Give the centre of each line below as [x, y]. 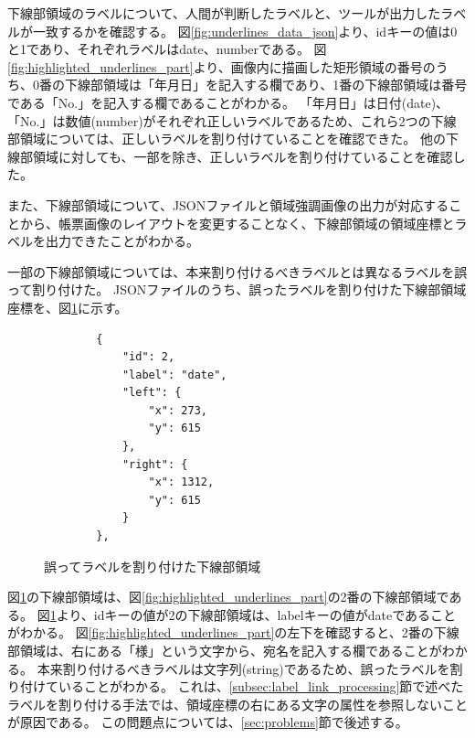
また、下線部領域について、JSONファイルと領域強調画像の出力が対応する [228, 204]
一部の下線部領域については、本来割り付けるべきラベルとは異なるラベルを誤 [237, 271]
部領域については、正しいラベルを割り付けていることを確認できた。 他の [227, 139]
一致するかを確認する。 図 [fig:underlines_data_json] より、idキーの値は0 [245, 31]
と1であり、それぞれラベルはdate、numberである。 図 [167, 49]
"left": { [152, 393]
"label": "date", [174, 374]
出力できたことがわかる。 [122, 241]
